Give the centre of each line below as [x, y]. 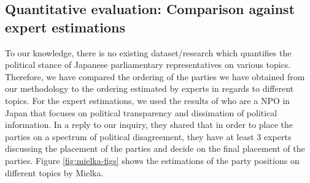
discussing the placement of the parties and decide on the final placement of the [155, 148]
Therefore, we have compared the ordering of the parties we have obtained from [155, 76]
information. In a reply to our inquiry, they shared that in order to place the [149, 125]
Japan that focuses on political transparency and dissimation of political [141, 112]
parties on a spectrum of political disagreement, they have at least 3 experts [148, 136]
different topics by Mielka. [54, 172]
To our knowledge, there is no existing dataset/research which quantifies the [148, 52]
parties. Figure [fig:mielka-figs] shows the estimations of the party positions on [152, 160]
